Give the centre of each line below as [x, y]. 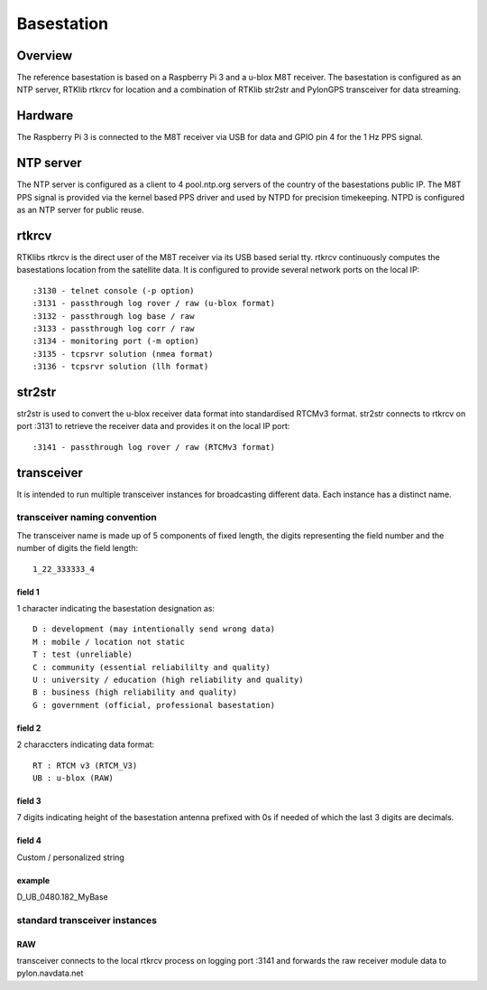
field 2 [29, 728]
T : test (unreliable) [83, 654]
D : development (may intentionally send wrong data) [154, 629]
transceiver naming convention [87, 518]
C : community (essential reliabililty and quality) [152, 667]
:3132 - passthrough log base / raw [114, 316]
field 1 [28, 592]
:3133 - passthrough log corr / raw [114, 328]
